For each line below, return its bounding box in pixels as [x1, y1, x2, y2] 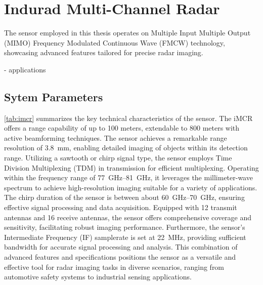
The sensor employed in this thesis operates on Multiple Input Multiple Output [4, 27, 251, 38]
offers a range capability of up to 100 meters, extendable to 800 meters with [4, 123, 240, 133]
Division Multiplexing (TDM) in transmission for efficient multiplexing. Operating [4, 162, 259, 173]
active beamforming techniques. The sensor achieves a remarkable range [4, 132, 227, 143]
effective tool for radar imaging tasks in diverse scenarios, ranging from [4, 261, 225, 272]
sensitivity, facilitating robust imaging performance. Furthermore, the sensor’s [4, 222, 245, 232]
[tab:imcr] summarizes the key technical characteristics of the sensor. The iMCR [4, 112, 253, 123]
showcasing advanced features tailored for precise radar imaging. [4, 47, 203, 58]
